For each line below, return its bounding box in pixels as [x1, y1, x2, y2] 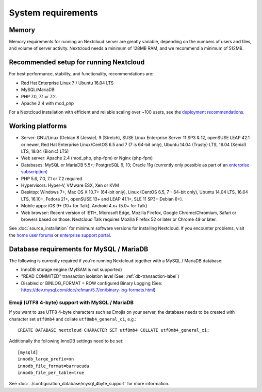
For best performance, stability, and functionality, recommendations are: [9, 71, 154, 77]
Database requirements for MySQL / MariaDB [9, 245, 148, 253]
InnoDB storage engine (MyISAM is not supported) [21, 267, 122, 272]
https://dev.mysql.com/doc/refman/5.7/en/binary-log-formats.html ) [21, 287, 156, 293]
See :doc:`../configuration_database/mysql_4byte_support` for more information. [9, 381, 170, 387]
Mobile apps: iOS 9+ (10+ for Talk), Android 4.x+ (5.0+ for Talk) [21, 203, 147, 209]
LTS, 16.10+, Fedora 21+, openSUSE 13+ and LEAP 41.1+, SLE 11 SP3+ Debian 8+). [21, 196, 183, 202]
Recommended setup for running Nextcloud [9, 58, 145, 67]
